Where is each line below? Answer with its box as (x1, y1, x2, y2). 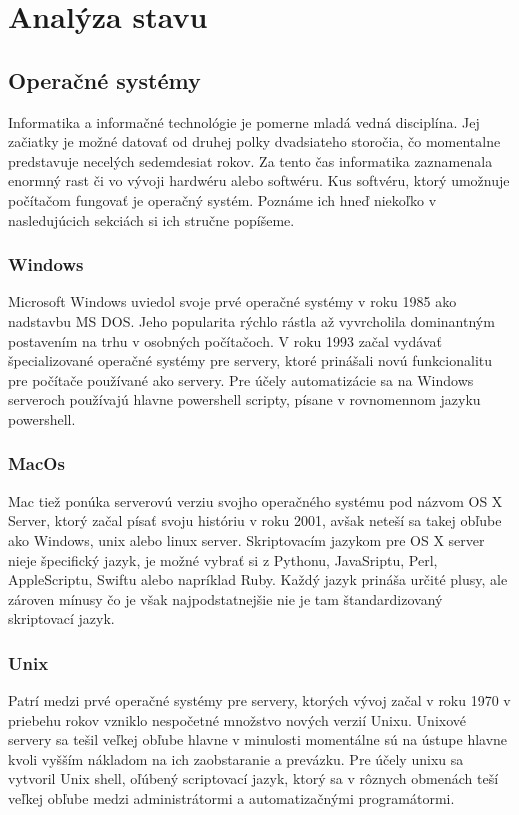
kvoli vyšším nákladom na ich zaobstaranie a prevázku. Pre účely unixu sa (8, 748, 464, 769)
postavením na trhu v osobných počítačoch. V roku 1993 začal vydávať (8, 330, 442, 351)
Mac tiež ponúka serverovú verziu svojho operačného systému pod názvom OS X (8, 490, 503, 511)
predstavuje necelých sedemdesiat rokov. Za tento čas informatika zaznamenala (8, 150, 493, 171)
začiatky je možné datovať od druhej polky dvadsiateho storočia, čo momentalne (8, 131, 501, 152)
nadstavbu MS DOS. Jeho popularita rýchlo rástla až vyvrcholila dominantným (8, 310, 495, 331)
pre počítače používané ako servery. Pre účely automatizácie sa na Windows (8, 369, 474, 390)
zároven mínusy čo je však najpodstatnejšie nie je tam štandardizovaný (8, 588, 443, 609)
